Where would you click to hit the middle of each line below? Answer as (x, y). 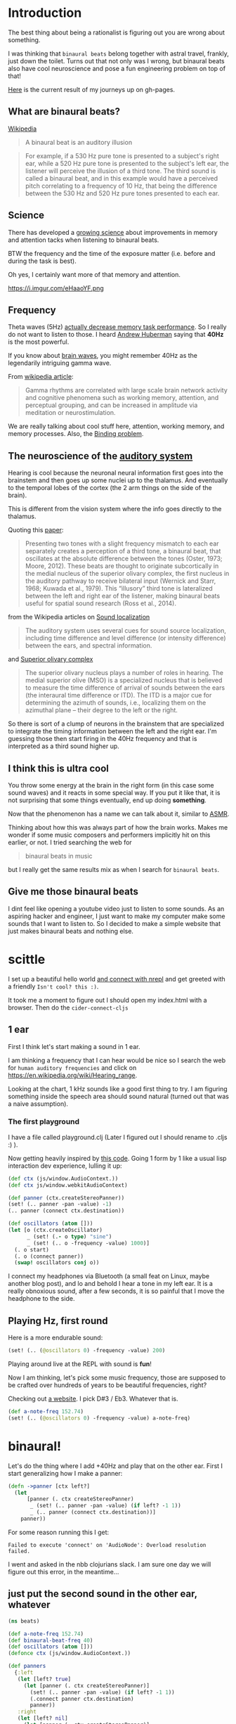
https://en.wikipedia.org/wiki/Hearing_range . (73, 1075)
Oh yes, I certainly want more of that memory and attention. (94, 274)
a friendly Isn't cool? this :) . (53, 986)
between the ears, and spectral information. (88, 645)
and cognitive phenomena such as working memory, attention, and (122, 398)
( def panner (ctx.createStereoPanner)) (66, 1198)
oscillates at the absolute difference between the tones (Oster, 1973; (124, 559)
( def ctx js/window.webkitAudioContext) (68, 1185)
